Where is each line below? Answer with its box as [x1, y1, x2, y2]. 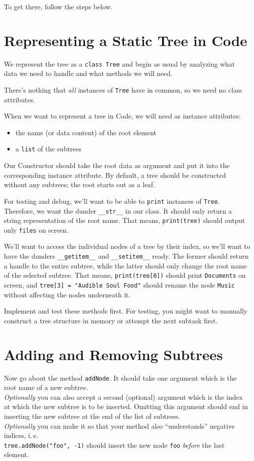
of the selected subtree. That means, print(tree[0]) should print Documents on [4, 270, 246, 280]
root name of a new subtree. [4, 382, 88, 392]
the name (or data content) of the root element [15, 127, 157, 137]
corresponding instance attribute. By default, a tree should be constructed [4, 170, 226, 180]
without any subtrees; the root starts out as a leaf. [4, 179, 155, 190]
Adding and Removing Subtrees [4, 344, 223, 364]
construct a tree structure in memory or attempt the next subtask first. [4, 315, 218, 325]
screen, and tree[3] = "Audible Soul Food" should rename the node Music [4, 279, 235, 290]
